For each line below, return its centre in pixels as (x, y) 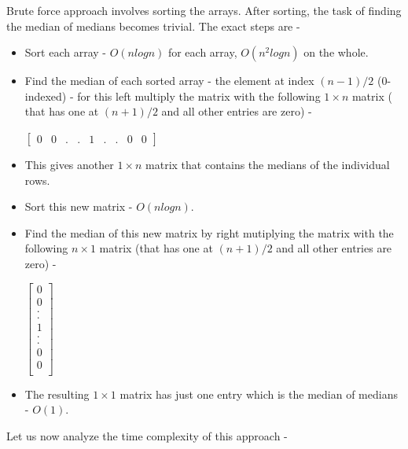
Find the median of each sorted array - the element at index (169, 81)
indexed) (46, 96)
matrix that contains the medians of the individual (268, 164)
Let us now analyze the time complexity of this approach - (147, 436)
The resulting (57, 394)
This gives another (69, 164)
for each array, (202, 52)
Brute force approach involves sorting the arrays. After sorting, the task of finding (204, 10)
